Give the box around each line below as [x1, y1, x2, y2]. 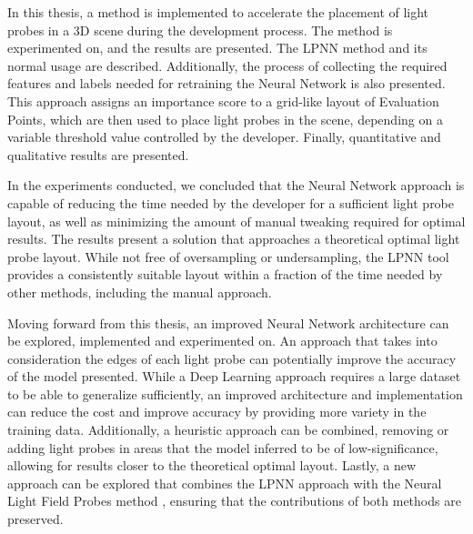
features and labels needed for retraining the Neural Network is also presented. [7, 74, 446, 93]
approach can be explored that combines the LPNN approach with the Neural [7, 473, 442, 492]
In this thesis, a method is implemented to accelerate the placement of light [7, 3, 429, 21]
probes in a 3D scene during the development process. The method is [7, 20, 393, 39]
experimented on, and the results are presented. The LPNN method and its [7, 38, 428, 57]
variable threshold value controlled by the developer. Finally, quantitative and [7, 127, 441, 146]
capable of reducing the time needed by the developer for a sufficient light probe [7, 193, 455, 212]
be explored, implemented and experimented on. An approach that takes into [7, 331, 438, 350]
